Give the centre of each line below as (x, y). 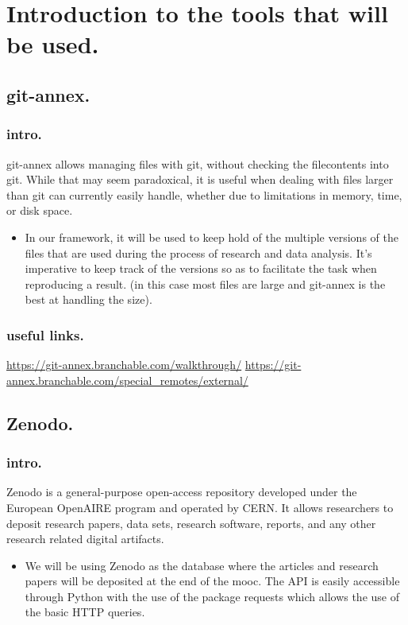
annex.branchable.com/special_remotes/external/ (127, 380)
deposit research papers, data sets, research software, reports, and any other (191, 523)
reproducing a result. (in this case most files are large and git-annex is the (205, 283)
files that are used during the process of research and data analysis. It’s (198, 252)
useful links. (45, 334)
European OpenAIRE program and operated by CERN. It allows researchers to (200, 507)
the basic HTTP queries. (85, 612)
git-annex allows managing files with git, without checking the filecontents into (198, 163)
